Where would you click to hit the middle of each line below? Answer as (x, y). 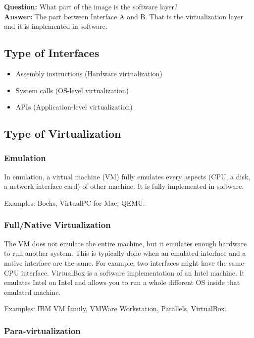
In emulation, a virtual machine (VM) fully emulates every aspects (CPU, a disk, (127, 176)
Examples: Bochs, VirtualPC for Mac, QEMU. (75, 202)
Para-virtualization (42, 330)
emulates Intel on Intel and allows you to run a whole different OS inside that (122, 282)
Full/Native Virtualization (57, 225)
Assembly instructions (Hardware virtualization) (89, 73)
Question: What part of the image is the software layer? (91, 6)
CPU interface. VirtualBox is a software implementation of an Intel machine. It (124, 272)
